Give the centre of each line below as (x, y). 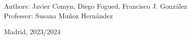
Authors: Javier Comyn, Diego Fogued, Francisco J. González (95, 6)
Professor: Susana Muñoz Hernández (58, 15)
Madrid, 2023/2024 (32, 32)
